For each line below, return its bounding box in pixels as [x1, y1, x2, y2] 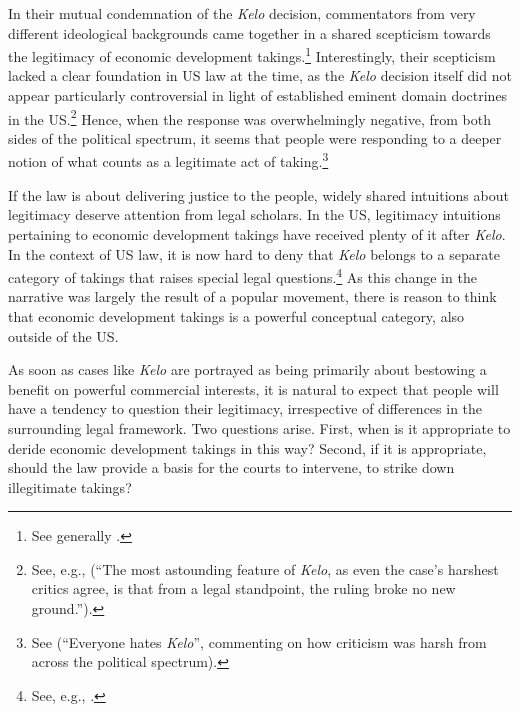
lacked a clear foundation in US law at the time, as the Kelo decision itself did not [8, 65, 512, 86]
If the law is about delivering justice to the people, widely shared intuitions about [8, 184, 509, 205]
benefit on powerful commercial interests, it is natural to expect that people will [8, 378, 499, 399]
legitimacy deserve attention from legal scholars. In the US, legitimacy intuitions [8, 204, 501, 225]
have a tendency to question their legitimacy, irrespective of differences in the [8, 398, 483, 419]
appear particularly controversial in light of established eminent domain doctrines [8, 85, 508, 106]
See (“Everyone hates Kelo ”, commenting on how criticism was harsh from [31, 631, 487, 652]
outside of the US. [8, 325, 119, 346]
